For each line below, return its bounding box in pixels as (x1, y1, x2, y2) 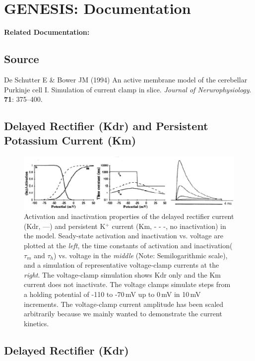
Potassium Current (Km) (4, 133, 136, 148)
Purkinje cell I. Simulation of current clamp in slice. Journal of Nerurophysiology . (4, 84, 252, 94)
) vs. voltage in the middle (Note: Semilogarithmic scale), (53, 250, 228, 260)
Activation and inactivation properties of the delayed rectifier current (24, 211, 234, 221)
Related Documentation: (4, 27, 90, 37)
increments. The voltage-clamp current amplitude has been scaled (24, 298, 224, 309)
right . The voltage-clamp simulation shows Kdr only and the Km (24, 269, 221, 280)
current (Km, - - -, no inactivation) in (112, 220, 226, 231)
